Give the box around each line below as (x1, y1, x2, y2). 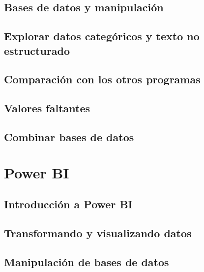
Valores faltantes (4, 100, 90, 116)
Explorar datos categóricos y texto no (4, 28, 200, 44)
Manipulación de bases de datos (4, 254, 169, 269)
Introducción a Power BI (4, 197, 133, 212)
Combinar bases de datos (4, 129, 134, 144)
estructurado (4, 43, 70, 58)
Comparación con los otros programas (4, 72, 201, 87)
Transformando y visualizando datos (4, 225, 192, 240)
